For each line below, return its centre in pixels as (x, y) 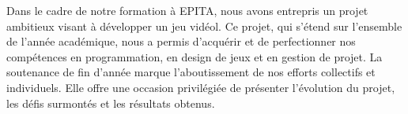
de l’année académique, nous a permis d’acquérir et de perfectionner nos (181, 41)
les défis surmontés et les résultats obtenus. (111, 103)
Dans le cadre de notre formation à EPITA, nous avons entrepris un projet (187, 10)
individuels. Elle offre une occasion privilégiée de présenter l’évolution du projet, (201, 87)
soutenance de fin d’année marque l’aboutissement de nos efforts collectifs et (191, 72)
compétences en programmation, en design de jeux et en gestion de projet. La (195, 56)
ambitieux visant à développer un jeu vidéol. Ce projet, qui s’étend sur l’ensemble (204, 26)
